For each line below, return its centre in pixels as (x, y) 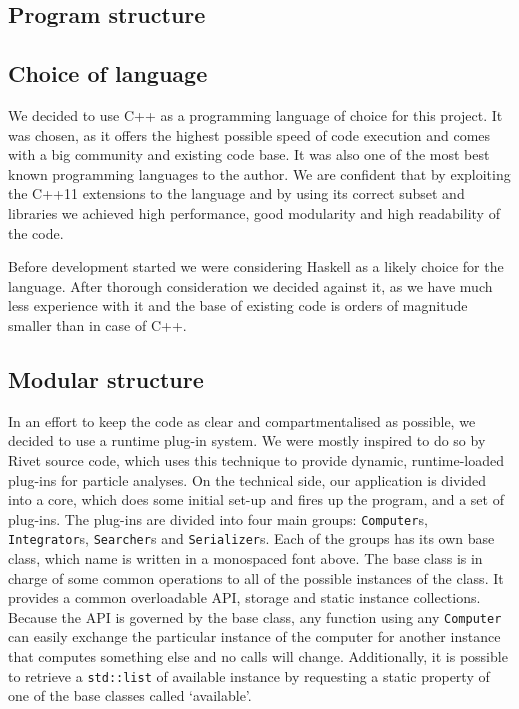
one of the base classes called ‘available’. (130, 695)
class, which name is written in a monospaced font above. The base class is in (245, 558)
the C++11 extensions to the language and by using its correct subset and (236, 193)
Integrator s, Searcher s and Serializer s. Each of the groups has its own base (251, 538)
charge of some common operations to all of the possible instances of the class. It (256, 577)
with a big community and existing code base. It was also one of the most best (249, 154)
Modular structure (106, 378)
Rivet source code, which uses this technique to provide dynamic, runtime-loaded (256, 459)
